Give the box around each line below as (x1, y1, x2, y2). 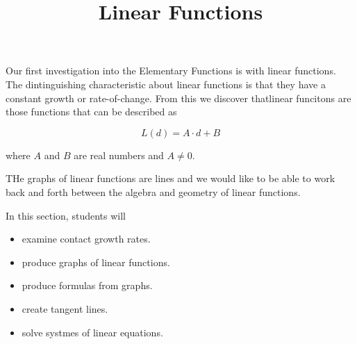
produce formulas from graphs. (22, 278, 153, 293)
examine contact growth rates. (22, 231, 151, 246)
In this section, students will (6, 208, 126, 222)
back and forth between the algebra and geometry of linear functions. (6, 184, 301, 199)
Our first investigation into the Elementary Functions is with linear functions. (6, 63, 336, 78)
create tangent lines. (22, 301, 108, 316)
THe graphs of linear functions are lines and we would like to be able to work (6, 171, 335, 186)
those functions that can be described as (6, 104, 177, 119)
